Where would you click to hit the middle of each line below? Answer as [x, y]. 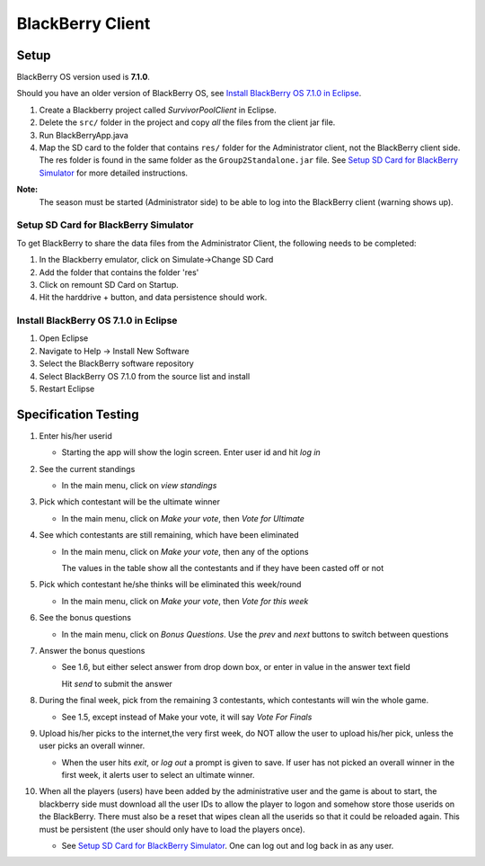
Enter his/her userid [75, 435]
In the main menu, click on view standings [139, 486]
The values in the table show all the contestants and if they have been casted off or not [223, 568]
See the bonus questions [85, 618]
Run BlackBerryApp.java [84, 135]
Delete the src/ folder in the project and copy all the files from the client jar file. [187, 122]
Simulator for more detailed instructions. [114, 173]
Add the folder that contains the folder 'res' [119, 272]
